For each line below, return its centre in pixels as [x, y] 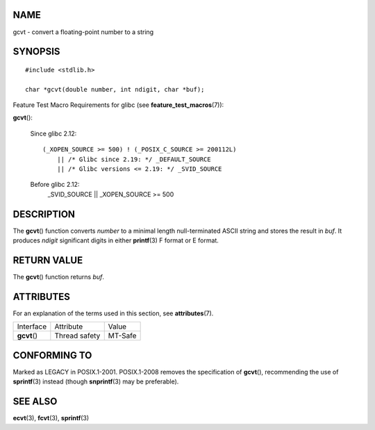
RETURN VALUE [48, 260]
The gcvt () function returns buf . [58, 277]
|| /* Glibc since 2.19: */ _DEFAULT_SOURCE [134, 159]
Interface [32, 326]
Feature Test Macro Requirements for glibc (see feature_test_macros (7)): [118, 105]
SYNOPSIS [36, 52]
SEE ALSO [35, 402]
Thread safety [77, 336]
